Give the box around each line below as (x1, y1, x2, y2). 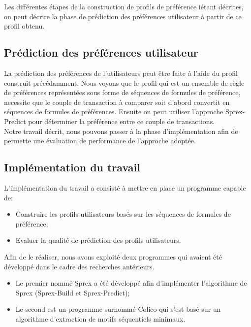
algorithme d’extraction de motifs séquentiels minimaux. (15, 313, 186, 324)
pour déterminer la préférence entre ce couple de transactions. (28, 116, 215, 126)
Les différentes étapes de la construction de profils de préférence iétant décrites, (4, 1, 244, 11)
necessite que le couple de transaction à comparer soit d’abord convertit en (4, 97, 230, 107)
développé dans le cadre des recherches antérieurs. (4, 261, 155, 271)
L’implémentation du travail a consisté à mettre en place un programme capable (4, 182, 246, 193)
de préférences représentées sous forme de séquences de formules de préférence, (4, 87, 241, 98)
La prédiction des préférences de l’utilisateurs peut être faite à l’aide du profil (4, 67, 238, 78)
